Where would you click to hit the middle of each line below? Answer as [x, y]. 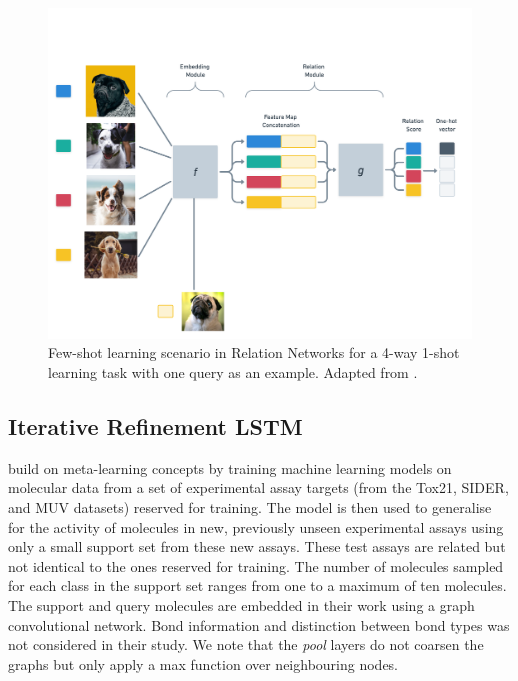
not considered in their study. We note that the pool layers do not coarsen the [246, 644]
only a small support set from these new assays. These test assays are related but [257, 546]
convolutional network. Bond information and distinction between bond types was [259, 624]
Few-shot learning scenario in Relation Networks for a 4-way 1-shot [254, 352]
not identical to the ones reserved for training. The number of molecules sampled [256, 565]
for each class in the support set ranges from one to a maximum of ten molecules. [257, 585]
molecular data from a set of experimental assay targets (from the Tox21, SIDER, [258, 487]
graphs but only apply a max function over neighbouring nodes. [203, 663]
